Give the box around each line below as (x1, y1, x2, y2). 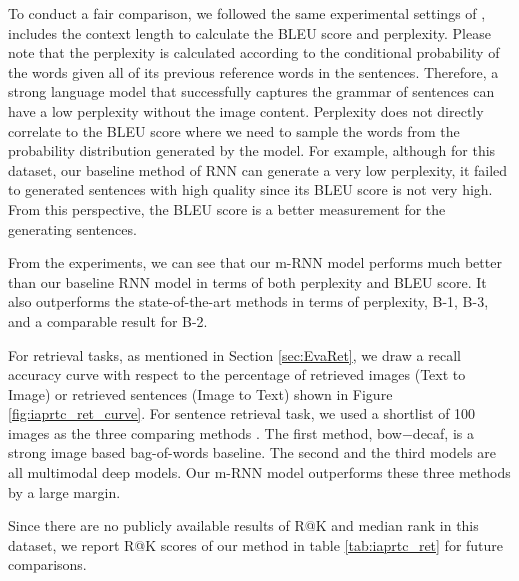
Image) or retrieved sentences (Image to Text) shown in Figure (8, 383, 393, 404)
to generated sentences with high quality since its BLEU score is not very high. (8, 179, 493, 200)
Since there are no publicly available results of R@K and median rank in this (8, 515, 479, 536)
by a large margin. (8, 481, 121, 502)
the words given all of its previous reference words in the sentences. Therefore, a (8, 61, 499, 82)
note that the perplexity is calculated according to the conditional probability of (8, 42, 500, 63)
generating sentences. (8, 218, 137, 239)
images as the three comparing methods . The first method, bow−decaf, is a (8, 422, 474, 443)
